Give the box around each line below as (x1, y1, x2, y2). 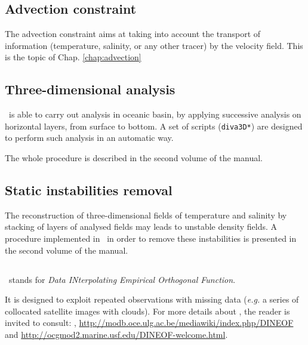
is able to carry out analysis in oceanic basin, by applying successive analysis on (8, 108, 301, 121)
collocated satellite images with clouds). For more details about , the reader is (5, 304, 290, 317)
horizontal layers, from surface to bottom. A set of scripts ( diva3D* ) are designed (5, 119, 303, 132)
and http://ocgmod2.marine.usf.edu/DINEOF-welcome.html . (5, 328, 228, 340)
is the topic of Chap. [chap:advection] (5, 51, 141, 63)
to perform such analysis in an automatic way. (5, 131, 174, 144)
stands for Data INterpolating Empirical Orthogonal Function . (8, 273, 236, 285)
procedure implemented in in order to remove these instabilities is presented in (5, 232, 297, 245)
